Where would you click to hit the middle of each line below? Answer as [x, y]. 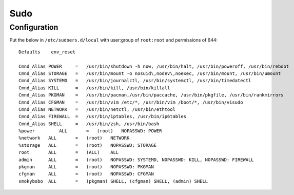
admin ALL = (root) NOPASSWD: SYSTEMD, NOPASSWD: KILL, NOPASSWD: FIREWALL [136, 160]
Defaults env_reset [47, 52]
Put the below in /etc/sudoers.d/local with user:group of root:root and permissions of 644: [114, 40]
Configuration [34, 27]
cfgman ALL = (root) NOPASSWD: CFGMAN [86, 174]
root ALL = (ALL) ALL [69, 152]
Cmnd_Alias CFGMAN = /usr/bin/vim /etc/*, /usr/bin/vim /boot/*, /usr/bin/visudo [131, 102]
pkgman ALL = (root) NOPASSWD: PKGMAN [86, 167]
